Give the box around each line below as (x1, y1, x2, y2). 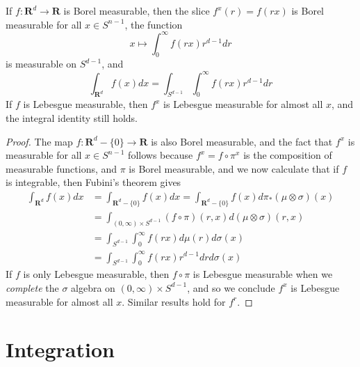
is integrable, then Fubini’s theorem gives (6, 175, 181, 189)
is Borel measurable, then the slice (63, 3, 210, 17)
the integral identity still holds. (6, 110, 138, 125)
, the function (124, 17, 183, 31)
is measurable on (6, 56, 77, 71)
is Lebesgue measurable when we (193, 267, 333, 281)
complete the (6, 280, 59, 295)
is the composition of (243, 148, 332, 162)
